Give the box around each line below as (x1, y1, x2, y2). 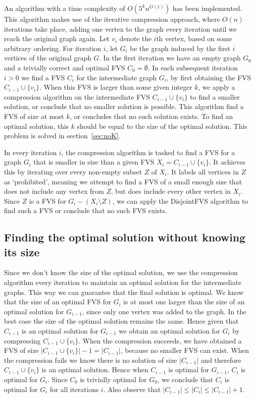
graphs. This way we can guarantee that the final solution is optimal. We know (4, 286, 244, 297)
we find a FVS (21, 72, 65, 82)
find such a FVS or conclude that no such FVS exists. (4, 205, 167, 216)
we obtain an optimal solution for (118, 326, 220, 336)
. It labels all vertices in (167, 166, 239, 176)
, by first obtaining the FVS (166, 72, 251, 82)
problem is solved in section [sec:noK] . (4, 130, 121, 141)
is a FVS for (29, 195, 66, 206)
